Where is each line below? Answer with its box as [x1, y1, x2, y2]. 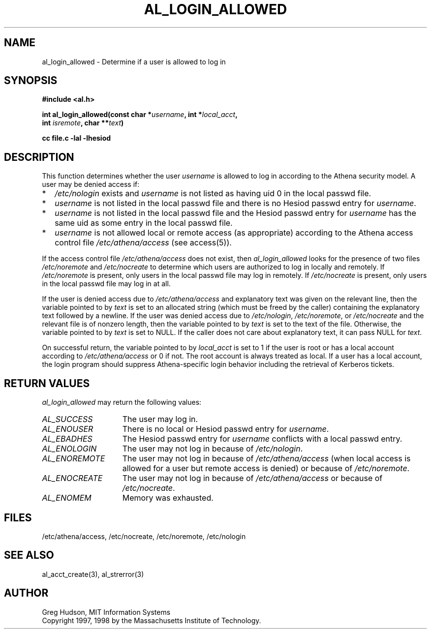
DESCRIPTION [4, 151, 74, 163]
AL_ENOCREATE [42, 473, 103, 483]
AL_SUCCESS [42, 414, 93, 424]
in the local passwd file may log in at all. [42, 279, 171, 288]
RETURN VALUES [4, 377, 90, 390]
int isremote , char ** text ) [42, 119, 124, 127]
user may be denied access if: [42, 180, 140, 189]
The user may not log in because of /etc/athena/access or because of [122, 473, 383, 483]
